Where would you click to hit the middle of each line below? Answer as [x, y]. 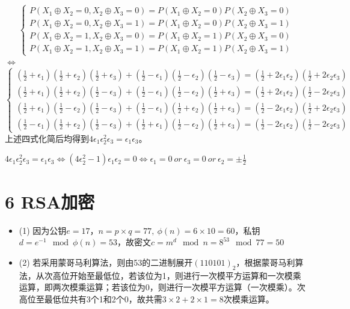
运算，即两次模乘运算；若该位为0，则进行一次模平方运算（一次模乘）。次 [162, 287]
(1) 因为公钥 [43, 230]
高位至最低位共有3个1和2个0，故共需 [91, 298]
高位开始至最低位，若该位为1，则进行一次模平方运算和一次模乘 [177, 275]
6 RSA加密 [50, 201]
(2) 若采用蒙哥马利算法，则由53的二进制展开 [106, 262]
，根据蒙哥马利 [266, 262]
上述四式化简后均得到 [47, 138]
